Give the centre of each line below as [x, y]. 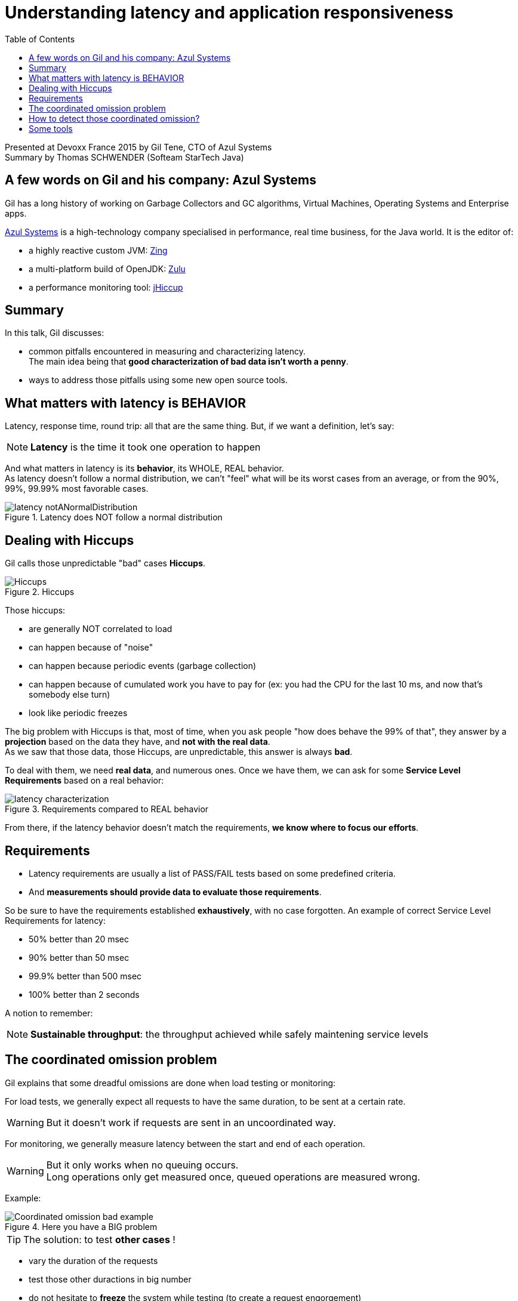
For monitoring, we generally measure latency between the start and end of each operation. [185, 1143]
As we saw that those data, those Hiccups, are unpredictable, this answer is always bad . [179, 752]
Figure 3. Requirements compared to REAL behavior [107, 809]
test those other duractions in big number [110, 1279]
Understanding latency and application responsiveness [229, 13]
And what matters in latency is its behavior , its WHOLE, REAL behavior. [144, 468]
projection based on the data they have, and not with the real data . [138, 742]
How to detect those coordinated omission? [114, 118]
